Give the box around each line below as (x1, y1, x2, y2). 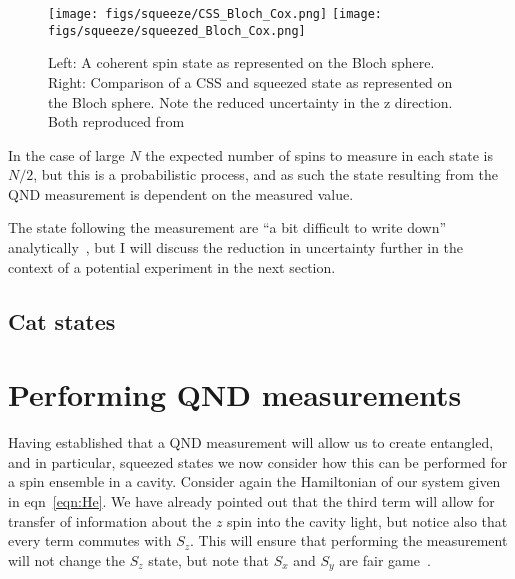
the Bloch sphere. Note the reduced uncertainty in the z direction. (48, 91, 453, 112)
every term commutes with (8, 530, 172, 551)
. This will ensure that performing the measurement (190, 530, 508, 551)
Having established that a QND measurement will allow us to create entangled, (8, 432, 494, 453)
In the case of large (8, 144, 125, 165)
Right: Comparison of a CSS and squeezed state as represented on (48, 71, 453, 92)
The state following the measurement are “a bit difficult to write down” (8, 217, 447, 238)
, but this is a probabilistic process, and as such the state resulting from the (33, 164, 499, 185)
